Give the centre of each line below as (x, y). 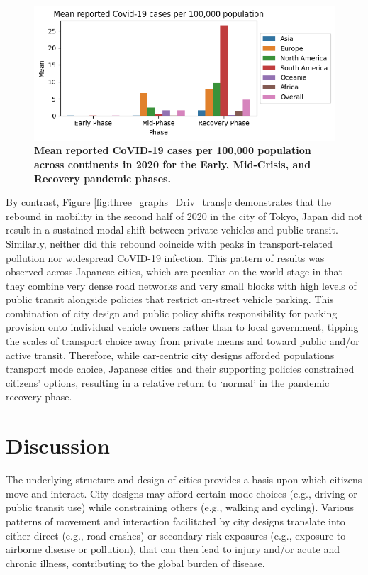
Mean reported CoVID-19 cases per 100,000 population (173, 150)
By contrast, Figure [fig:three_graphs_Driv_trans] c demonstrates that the (169, 202)
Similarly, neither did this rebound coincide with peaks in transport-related (169, 243)
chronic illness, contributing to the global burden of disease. (135, 563)
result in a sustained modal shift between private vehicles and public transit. (172, 230)
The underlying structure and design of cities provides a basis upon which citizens (184, 480)
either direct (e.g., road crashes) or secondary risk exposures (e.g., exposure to (176, 535)
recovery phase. (39, 396)
